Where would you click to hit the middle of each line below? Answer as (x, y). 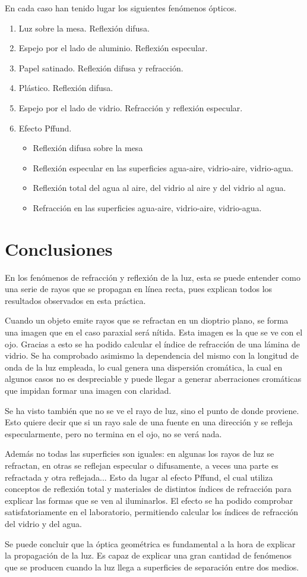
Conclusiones (59, 248)
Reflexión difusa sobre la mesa (88, 148)
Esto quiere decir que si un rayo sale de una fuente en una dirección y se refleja (149, 422)
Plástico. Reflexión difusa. (66, 88)
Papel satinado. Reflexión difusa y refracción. (101, 68)
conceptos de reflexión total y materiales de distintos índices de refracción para (148, 489)
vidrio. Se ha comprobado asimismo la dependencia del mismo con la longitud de (152, 355)
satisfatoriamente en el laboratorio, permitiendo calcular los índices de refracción (152, 512)
